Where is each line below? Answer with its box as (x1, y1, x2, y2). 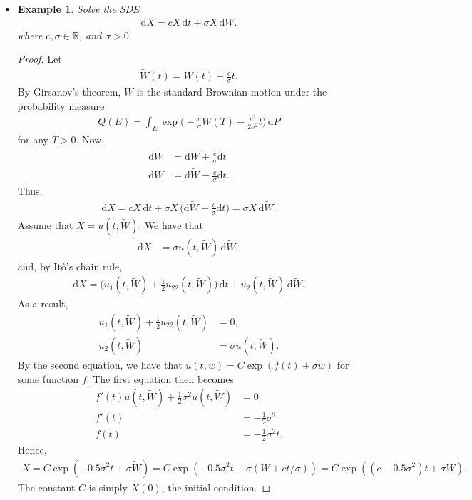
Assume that (17, 217, 73, 232)
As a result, (17, 296, 68, 311)
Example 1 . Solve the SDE (17, 1, 140, 16)
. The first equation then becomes (86, 371, 234, 386)
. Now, (76, 132, 105, 147)
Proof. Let (17, 51, 62, 66)
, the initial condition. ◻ (161, 479, 271, 494)
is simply (88, 479, 128, 494)
